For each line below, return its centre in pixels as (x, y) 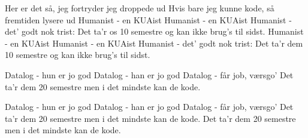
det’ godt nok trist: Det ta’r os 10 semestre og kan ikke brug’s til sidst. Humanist (154, 31)
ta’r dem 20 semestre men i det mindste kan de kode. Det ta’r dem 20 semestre (150, 118)
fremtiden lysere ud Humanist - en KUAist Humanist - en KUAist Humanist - (148, 19)
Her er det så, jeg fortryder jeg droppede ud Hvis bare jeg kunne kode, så (140, 8)
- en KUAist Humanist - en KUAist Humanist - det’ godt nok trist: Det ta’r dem (154, 43)
